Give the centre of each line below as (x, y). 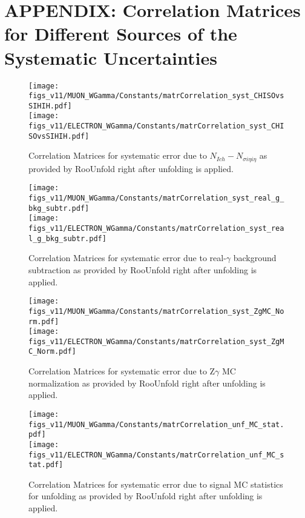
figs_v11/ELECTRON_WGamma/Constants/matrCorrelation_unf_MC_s (156, 455)
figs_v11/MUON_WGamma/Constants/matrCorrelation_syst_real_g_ (156, 198)
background (255, 258)
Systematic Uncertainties (111, 57)
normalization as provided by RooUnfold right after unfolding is (147, 383)
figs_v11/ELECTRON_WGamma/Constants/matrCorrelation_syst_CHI (156, 126)
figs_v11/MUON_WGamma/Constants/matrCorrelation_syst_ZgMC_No (156, 311)
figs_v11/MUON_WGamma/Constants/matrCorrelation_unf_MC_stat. (156, 424)
